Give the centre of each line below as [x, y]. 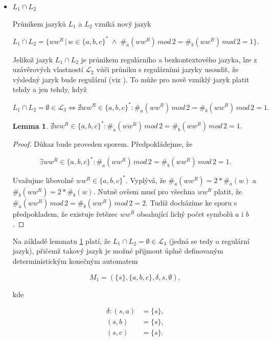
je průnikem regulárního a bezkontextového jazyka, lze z [169, 59]
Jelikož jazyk [33, 59]
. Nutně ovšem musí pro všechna [144, 191]
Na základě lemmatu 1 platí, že [62, 241]
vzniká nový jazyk [123, 23]
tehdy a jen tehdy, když [50, 89]
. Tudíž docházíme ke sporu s [191, 202]
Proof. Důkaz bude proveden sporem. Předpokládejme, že [103, 144]
